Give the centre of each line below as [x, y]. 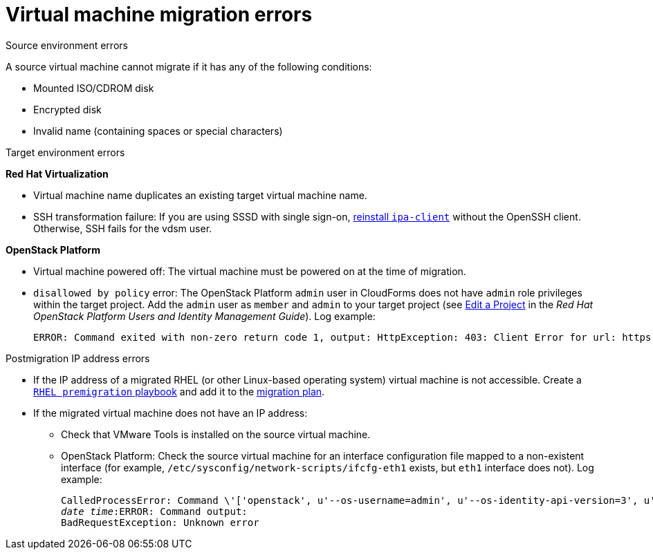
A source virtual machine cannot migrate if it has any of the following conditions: [189, 66]
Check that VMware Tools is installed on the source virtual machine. [216, 434]
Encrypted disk [67, 109]
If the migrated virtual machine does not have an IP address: [171, 413]
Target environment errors [65, 152]
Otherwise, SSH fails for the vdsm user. [123, 228]
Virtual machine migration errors [159, 15]
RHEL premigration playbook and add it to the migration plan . [179, 391]
